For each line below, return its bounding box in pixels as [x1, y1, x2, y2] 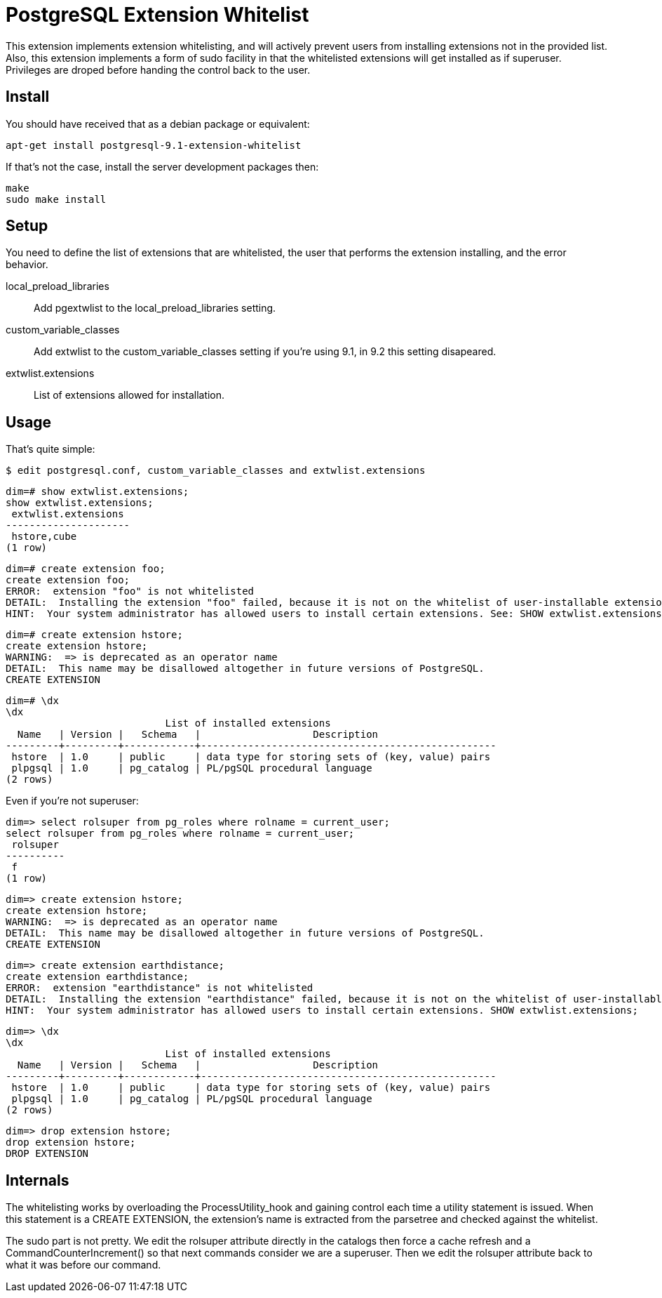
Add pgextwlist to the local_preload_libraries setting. [34, 302, 276, 314]
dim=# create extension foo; [6, 563, 165, 575]
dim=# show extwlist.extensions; [6, 486, 189, 498]
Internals [6, 1171, 69, 1189]
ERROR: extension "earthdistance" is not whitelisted [6, 982, 313, 994]
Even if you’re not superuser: [6, 795, 139, 807]
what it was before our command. [6, 1259, 161, 1271]
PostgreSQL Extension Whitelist [6, 3, 309, 27]
